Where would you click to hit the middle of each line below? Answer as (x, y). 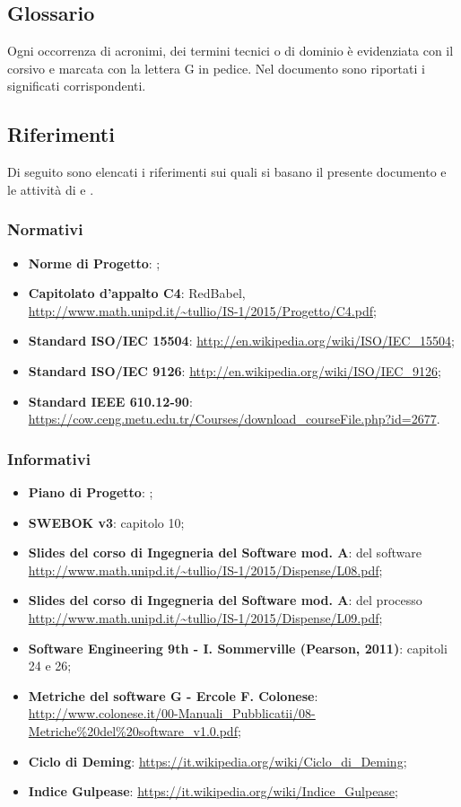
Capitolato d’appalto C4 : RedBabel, (137, 293)
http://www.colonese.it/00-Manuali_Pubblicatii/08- (172, 713)
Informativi (49, 458)
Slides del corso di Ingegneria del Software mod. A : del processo (225, 600)
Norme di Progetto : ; (94, 263)
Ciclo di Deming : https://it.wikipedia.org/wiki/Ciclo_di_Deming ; (217, 761)
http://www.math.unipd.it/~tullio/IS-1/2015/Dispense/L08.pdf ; (205, 570)
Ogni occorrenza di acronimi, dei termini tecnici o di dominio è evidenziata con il (230, 51)
